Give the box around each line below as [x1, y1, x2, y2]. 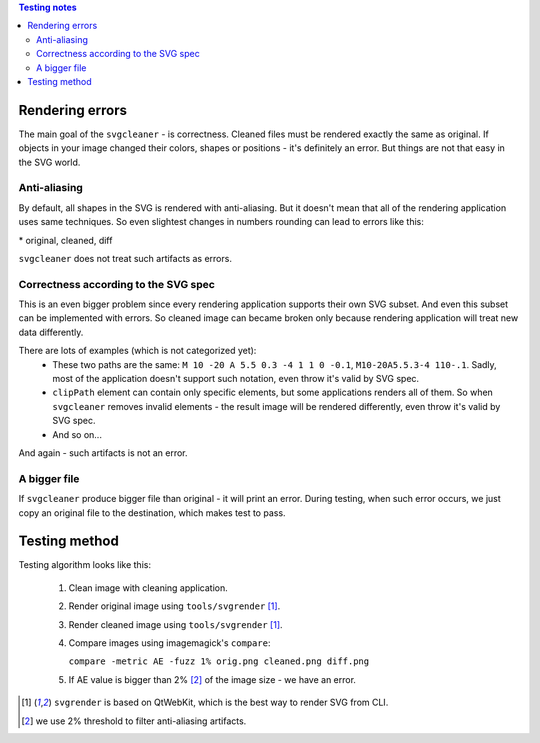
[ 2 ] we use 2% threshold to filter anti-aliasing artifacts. [21, 715, 247, 727]
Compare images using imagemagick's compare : [68, 637, 271, 649]
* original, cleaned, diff [18, 234, 113, 246]
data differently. [18, 326, 84, 338]
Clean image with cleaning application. [68, 581, 229, 594]
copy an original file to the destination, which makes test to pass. [18, 506, 286, 519]
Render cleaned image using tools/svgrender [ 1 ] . [68, 618, 284, 630]
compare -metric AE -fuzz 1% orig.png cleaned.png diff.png [68, 656, 370, 667]
